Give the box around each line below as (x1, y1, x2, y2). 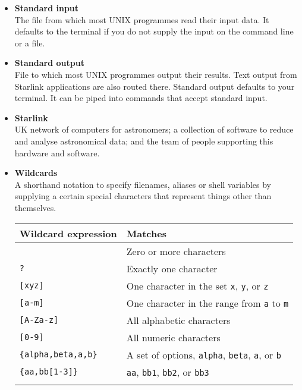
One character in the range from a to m (126, 295, 289, 310)
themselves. (14, 201, 56, 213)
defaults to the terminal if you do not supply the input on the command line (14, 25, 294, 37)
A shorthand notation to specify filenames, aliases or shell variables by (14, 178, 271, 190)
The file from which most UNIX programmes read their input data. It (14, 13, 269, 26)
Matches (126, 226, 166, 240)
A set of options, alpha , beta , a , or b (126, 347, 281, 361)
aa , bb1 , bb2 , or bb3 (126, 364, 209, 379)
